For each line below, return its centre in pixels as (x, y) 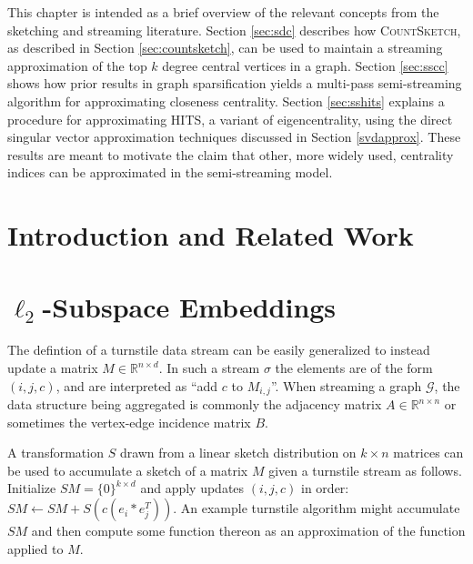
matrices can (428, 453)
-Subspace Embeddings (189, 306)
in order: (325, 488)
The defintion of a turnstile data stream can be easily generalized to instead (219, 350)
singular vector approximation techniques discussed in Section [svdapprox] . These (234, 137)
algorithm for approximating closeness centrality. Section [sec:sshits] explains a (226, 101)
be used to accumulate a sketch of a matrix (128, 470)
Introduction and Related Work (211, 235)
